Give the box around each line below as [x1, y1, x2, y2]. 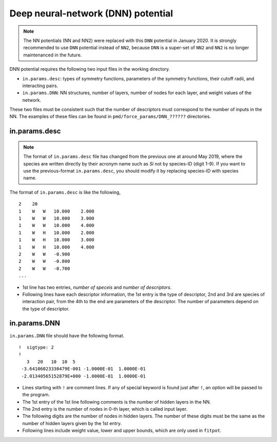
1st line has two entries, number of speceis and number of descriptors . [22, 284, 172, 290]
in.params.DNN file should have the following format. [9, 332, 125, 339]
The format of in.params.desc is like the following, [9, 189, 121, 195]
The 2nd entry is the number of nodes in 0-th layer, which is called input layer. [22, 406, 188, 412]
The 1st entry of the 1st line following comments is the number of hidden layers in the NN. [22, 398, 211, 405]
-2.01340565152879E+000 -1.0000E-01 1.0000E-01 [21, 373, 146, 379]
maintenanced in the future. [23, 52, 82, 58]
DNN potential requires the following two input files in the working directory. [9, 66, 170, 72]
